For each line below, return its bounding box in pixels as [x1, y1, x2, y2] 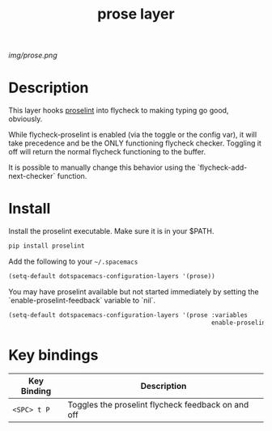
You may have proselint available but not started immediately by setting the [8, 286, 259, 296]
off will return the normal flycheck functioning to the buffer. [8, 147, 206, 157]
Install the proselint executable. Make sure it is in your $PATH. [8, 226, 215, 236]
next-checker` [8, 171, 56, 181]
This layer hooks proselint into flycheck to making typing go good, [8, 106, 229, 116]
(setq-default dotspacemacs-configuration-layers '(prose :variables [8, 311, 249, 319]
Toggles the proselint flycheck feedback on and [67, 399, 249, 410]
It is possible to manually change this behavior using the [8, 163, 196, 172]
